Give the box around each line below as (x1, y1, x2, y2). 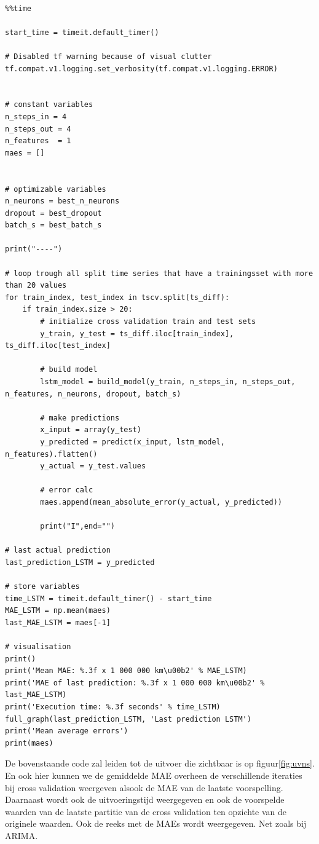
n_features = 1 (5, 136, 71, 146)
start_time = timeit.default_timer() (5, 28, 159, 37)
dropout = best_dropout (5, 208, 102, 218)
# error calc (40, 486, 93, 495)
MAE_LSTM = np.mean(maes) (5, 606, 111, 615)
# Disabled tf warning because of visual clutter (5, 52, 212, 61)
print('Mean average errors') (5, 727, 128, 736)
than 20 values (5, 281, 67, 290)
